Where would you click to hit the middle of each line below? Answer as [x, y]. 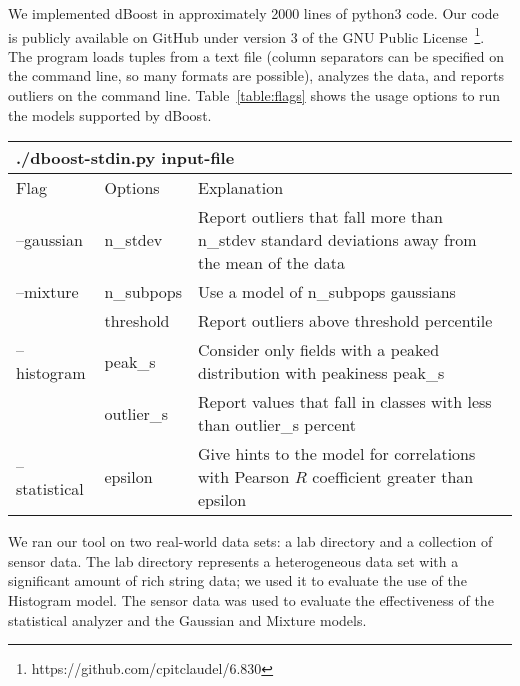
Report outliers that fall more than [320, 217]
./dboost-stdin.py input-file [125, 158]
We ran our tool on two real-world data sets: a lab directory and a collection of [250, 541]
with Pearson [243, 477]
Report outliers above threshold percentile [345, 321]
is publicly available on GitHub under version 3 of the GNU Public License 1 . [246, 35]
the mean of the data [271, 263]
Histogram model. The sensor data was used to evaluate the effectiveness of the [251, 600]
